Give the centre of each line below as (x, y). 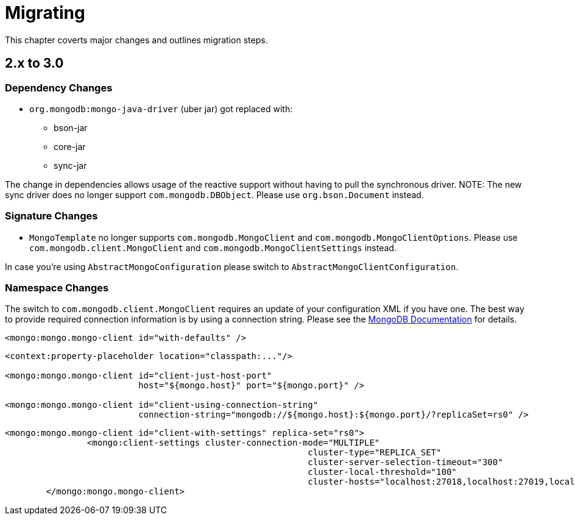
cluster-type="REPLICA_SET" (375, 453)
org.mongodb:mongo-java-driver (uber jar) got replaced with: (161, 109)
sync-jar (70, 165)
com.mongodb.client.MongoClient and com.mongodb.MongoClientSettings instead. (213, 248)
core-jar (70, 146)
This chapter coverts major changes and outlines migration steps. (136, 40)
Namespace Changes (57, 288)
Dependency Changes (59, 87)
